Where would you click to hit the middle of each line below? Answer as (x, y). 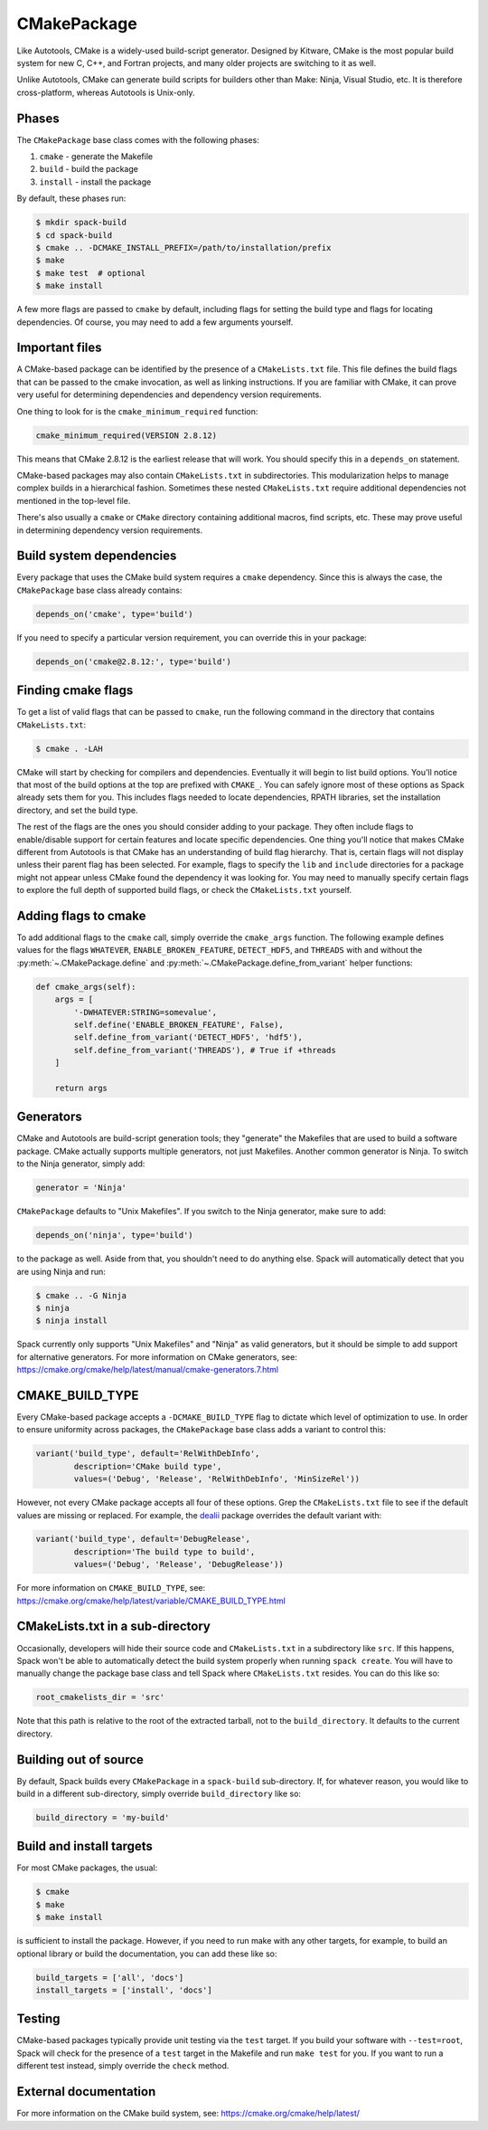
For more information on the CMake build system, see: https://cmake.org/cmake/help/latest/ (188, 2114)
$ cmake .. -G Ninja (81, 1295)
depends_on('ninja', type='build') (114, 1236)
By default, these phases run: (71, 198)
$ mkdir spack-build (81, 223)
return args (81, 1088)
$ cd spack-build (74, 235)
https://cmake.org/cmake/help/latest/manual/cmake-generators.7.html (148, 1370)
